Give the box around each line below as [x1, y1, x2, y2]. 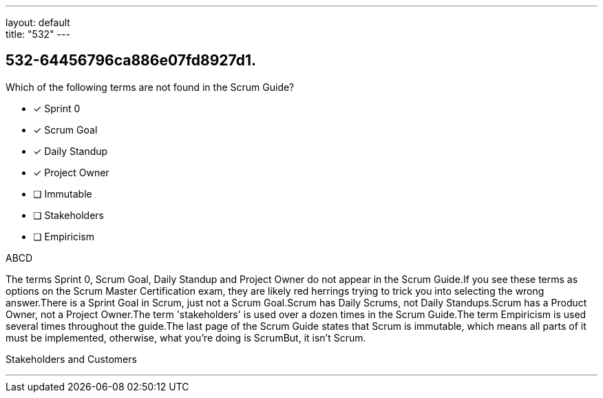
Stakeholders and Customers [6, 353, 137, 365]
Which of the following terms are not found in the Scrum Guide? [6, 81, 295, 93]
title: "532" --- [6, 28, 70, 40]
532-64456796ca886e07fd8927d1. [6, 52, 257, 70]
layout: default [6, 17, 70, 28]
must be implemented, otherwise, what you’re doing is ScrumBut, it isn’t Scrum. [6, 331, 366, 344]
